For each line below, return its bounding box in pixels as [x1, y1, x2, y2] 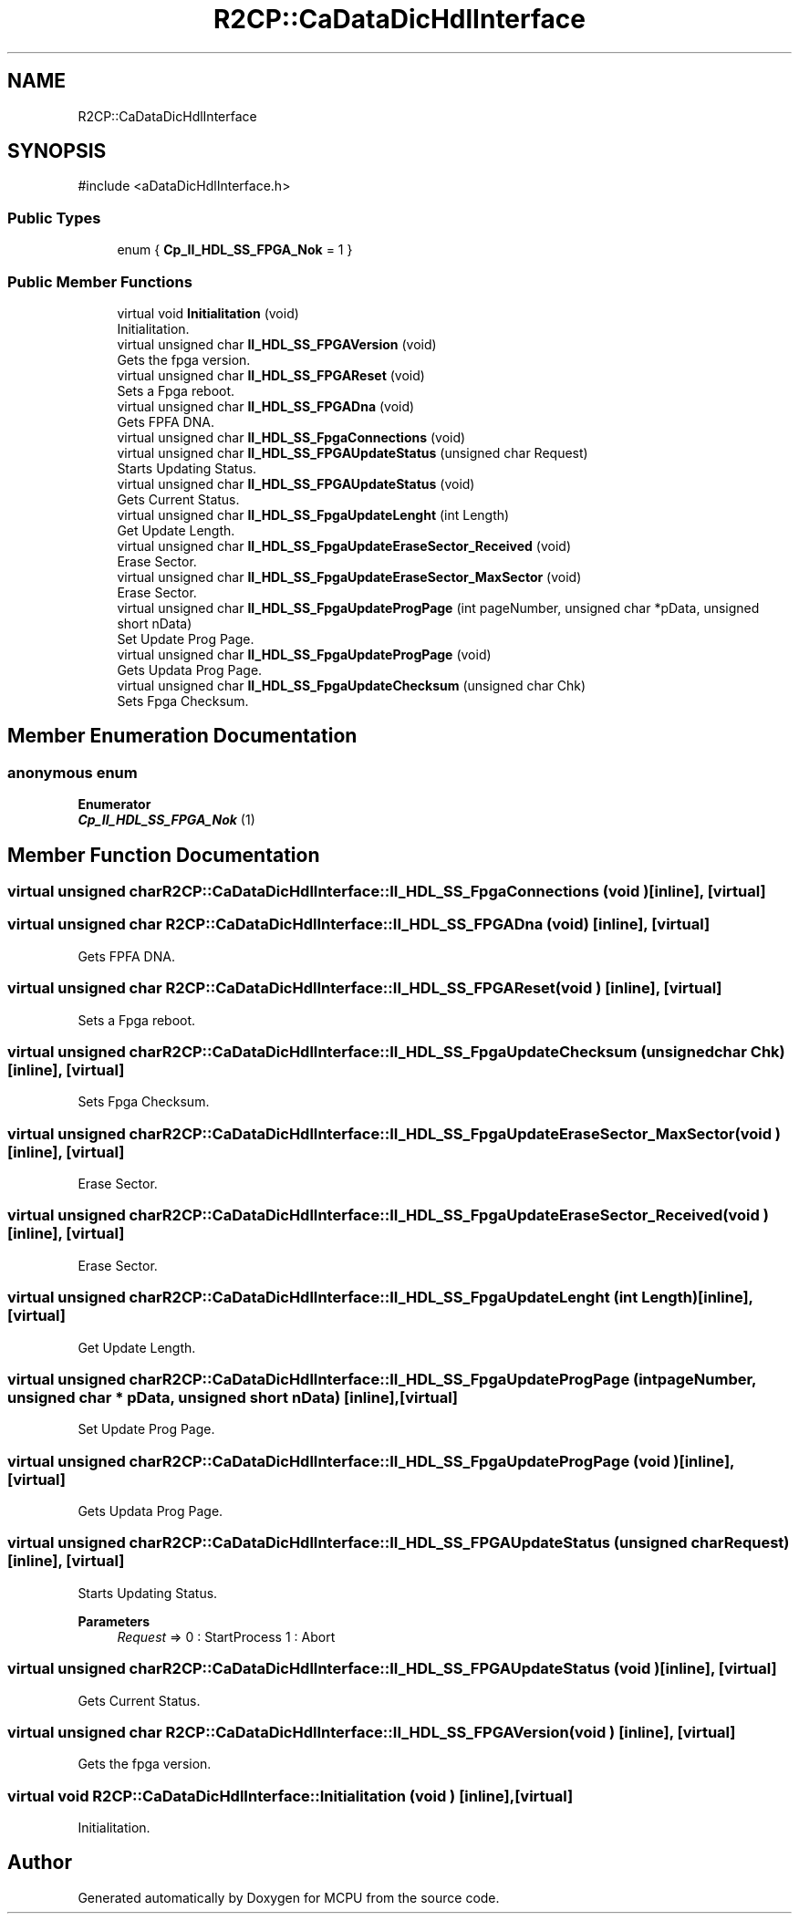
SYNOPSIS [7, 140, 107, 163]
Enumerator [78, 796, 151, 813]
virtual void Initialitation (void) [117, 305, 299, 321]
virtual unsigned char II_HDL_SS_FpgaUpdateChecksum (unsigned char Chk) [117, 677, 586, 693]
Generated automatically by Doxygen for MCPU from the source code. [78, 1889, 500, 1905]
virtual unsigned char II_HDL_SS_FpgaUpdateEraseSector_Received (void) [117, 537, 572, 554]
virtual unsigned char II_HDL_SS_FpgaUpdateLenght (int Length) [117, 506, 510, 523]
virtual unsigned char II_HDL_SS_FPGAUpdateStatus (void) [117, 475, 475, 492]
